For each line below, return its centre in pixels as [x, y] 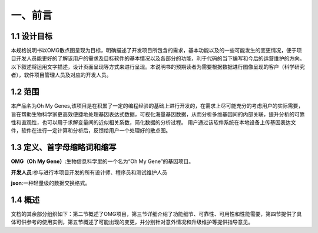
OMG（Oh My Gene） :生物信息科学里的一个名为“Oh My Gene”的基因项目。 [102, 161]
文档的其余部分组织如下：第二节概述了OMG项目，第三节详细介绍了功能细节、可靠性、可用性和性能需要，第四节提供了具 [156, 214]
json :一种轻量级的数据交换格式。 [51, 183]
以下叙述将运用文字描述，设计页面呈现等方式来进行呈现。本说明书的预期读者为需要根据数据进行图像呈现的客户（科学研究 [158, 66]
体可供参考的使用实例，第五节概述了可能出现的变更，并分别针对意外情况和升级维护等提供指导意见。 [132, 222]
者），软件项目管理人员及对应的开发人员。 [61, 75]
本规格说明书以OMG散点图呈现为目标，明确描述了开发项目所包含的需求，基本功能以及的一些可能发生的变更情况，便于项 [156, 51]
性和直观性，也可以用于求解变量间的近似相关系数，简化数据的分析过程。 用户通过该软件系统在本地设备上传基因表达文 [153, 122]
